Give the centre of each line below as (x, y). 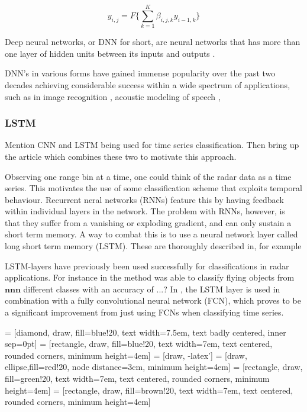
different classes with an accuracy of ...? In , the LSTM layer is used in (152, 289)
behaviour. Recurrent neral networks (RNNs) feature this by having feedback (144, 199)
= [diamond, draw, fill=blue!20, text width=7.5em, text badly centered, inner (146, 332)
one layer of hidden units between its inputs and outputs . (110, 53)
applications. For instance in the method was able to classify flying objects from (150, 277)
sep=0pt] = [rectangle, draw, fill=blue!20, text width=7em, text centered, (139, 344)
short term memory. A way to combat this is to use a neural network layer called (151, 234)
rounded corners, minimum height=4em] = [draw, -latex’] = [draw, (126, 355)
